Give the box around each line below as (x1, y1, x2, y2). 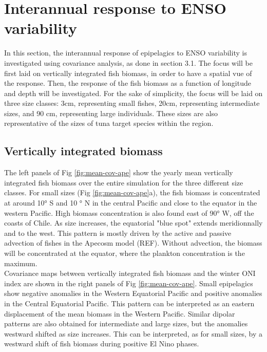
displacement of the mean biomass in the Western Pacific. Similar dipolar (4, 308, 235, 319)
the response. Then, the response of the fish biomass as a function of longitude (4, 78, 251, 88)
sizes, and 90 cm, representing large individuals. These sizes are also (4, 107, 218, 118)
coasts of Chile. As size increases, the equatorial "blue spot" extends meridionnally (4, 217, 263, 228)
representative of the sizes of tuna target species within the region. (4, 118, 214, 128)
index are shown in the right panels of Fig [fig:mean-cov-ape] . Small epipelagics (4, 277, 253, 288)
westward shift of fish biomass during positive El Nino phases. (4, 338, 199, 349)
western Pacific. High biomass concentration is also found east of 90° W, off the (4, 207, 254, 218)
